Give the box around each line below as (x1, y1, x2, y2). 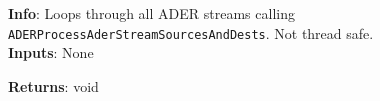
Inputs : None (8, 42, 94, 63)
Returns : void (8, 75, 99, 96)
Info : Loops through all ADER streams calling (8, 3, 295, 23)
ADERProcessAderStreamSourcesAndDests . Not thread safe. (8, 22, 374, 43)
